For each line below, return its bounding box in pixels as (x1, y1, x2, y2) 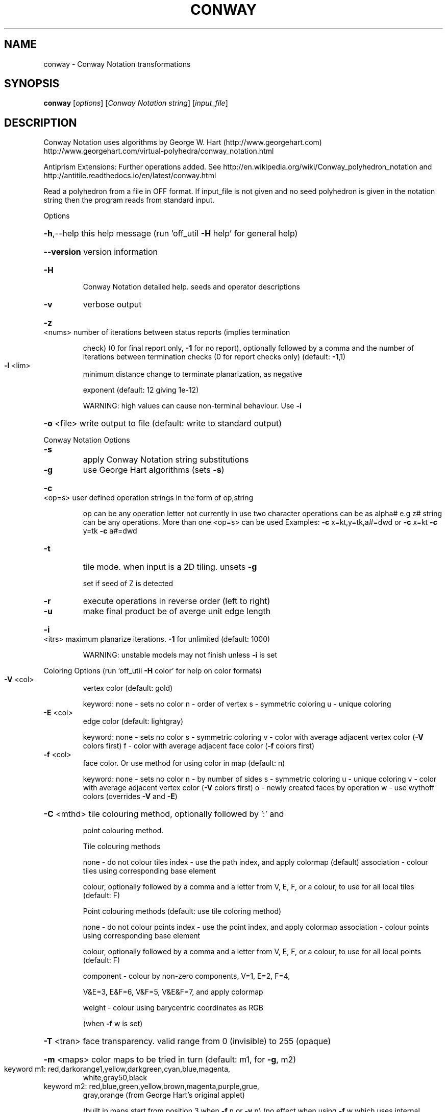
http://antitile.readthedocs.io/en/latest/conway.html (43, 171, 216, 180)
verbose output (83, 299, 142, 310)
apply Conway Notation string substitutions (83, 454, 249, 465)
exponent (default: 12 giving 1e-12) (83, 385, 199, 395)
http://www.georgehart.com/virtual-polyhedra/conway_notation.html (43, 147, 274, 156)
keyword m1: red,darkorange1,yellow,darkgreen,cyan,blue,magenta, (4, 1065, 231, 1074)
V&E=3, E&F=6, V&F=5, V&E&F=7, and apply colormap (83, 987, 263, 997)
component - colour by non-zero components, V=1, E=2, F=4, (83, 972, 290, 981)
